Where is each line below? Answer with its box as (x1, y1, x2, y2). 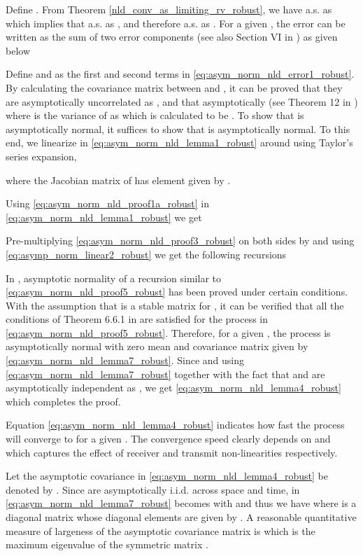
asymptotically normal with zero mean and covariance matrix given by (6, 339, 308, 354)
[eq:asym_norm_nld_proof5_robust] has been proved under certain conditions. (6, 284, 348, 299)
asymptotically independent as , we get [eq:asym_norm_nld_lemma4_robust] (6, 380, 341, 395)
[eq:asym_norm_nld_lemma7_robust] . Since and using (6, 353, 245, 368)
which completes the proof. (6, 394, 121, 408)
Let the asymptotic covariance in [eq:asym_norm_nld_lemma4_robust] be (6, 468, 328, 483)
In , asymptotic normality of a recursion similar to (6, 270, 221, 285)
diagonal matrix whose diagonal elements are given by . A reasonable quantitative (6, 510, 357, 524)
